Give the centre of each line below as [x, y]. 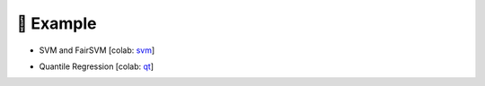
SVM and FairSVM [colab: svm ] [97, 50]
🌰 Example [57, 23]
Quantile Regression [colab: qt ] [97, 66]
